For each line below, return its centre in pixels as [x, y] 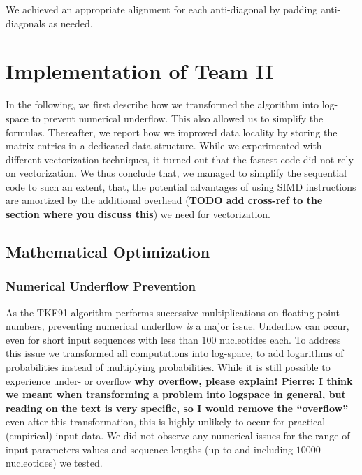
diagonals [26, 23]
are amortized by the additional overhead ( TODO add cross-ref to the [164, 200]
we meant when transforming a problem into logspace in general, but [176, 394]
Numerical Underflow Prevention [101, 286]
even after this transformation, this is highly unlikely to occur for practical [166, 422]
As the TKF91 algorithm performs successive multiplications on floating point [173, 312]
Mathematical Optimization [108, 252]
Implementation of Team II [140, 71]
